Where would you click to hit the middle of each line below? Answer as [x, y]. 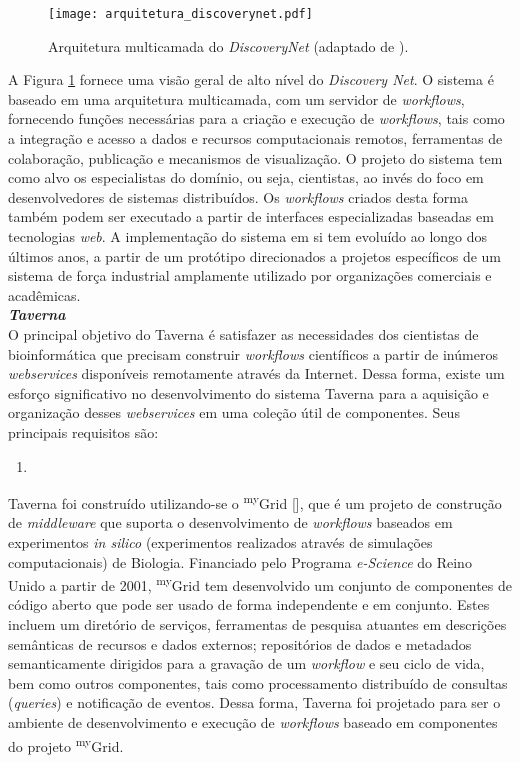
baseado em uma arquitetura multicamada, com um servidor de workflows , [236, 98]
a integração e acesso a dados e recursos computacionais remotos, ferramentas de [255, 138]
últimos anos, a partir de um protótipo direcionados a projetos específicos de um [254, 255]
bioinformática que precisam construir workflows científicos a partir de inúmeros [253, 353]
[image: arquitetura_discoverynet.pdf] [180, 14]
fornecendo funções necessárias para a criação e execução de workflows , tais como [256, 118]
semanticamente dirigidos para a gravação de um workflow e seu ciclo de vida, [246, 663]
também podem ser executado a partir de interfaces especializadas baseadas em [251, 216]
